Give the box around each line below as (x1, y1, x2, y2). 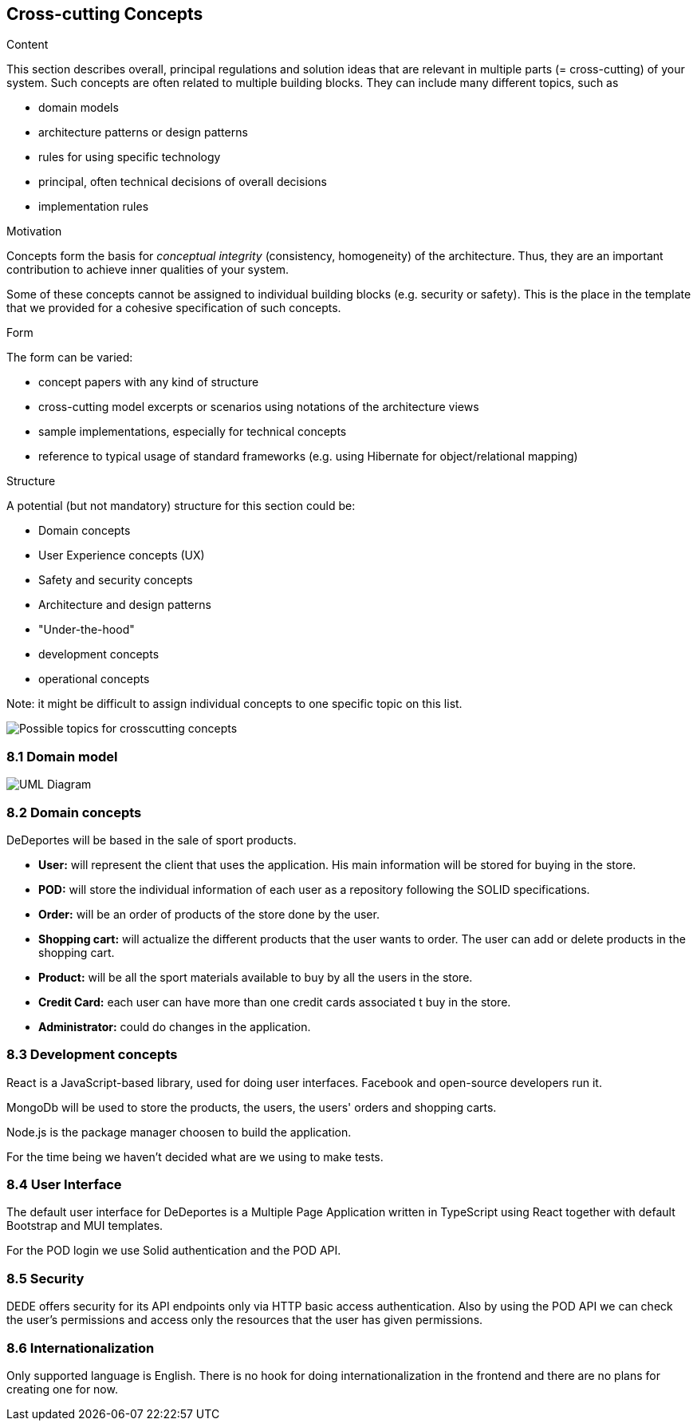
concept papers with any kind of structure (38, 375, 259, 389)
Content (6, 38, 49, 52)
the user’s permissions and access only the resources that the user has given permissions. (6, 1313, 483, 1327)
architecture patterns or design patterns (38, 125, 248, 140)
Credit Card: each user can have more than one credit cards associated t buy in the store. (38, 994, 511, 1009)
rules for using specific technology (38, 150, 221, 164)
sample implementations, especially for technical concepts (38, 425, 347, 439)
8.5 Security (6, 1270, 85, 1287)
